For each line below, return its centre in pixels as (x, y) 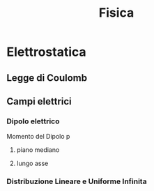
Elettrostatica (46, 52)
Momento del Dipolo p (38, 137)
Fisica (116, 13)
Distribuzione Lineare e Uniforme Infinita (77, 181)
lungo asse (32, 163)
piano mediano (38, 150)
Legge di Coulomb (47, 78)
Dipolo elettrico (33, 121)
